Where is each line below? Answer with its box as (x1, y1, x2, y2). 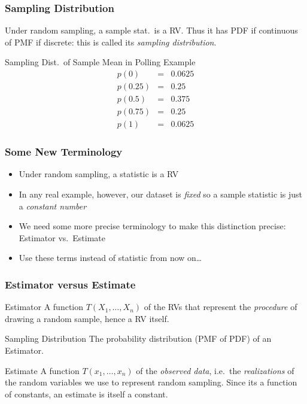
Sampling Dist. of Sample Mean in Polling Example (5, 56, 196, 68)
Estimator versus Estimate (5, 277, 136, 291)
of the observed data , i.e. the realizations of (136, 364, 294, 376)
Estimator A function (5, 300, 83, 313)
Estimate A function (5, 364, 80, 376)
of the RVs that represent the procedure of (144, 300, 297, 313)
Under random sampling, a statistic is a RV (19, 168, 179, 180)
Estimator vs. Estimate (19, 231, 105, 244)
